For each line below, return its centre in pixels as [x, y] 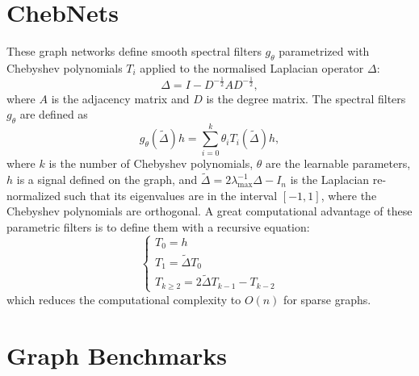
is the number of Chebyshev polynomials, [151, 163]
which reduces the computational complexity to [124, 299]
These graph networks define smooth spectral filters [134, 51]
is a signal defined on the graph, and [107, 180]
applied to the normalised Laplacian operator [252, 67]
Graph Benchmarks [117, 355]
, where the [349, 195]
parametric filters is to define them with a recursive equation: [158, 226]
